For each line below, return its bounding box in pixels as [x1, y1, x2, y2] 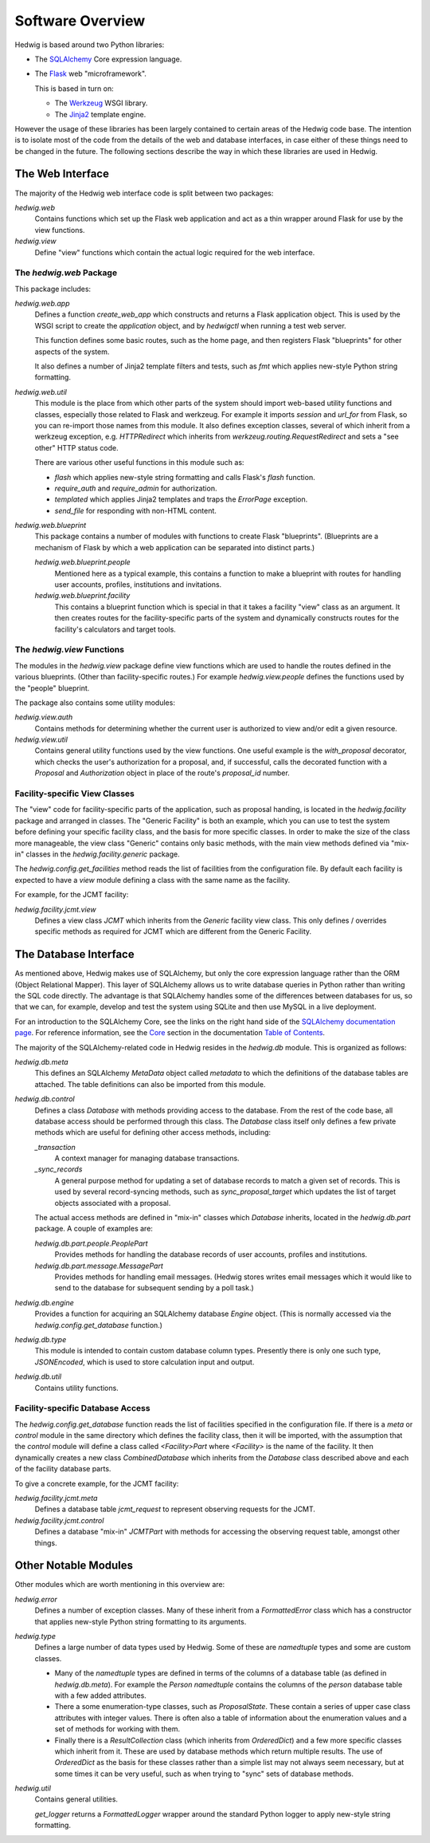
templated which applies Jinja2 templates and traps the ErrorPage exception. [54, 494, 308, 504]
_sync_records [34, 1164, 83, 1174]
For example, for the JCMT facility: [14, 890, 129, 900]
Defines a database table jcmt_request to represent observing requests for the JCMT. [34, 1504, 316, 1514]
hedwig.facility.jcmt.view [14, 904, 96, 914]
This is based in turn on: [34, 84, 115, 93]
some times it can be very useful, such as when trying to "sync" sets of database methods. [54, 1769, 354, 1778]
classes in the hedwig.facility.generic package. [25, 849, 180, 859]
